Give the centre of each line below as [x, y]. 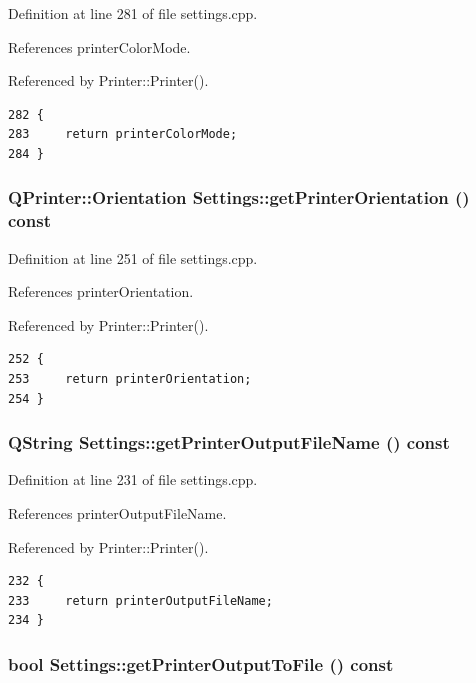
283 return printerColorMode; [123, 134]
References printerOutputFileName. [117, 513]
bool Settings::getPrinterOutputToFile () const [201, 663]
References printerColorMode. [99, 46]
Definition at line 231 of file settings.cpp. [133, 479]
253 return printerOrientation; [130, 379]
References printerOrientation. [101, 291]
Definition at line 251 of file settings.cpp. [133, 257]
